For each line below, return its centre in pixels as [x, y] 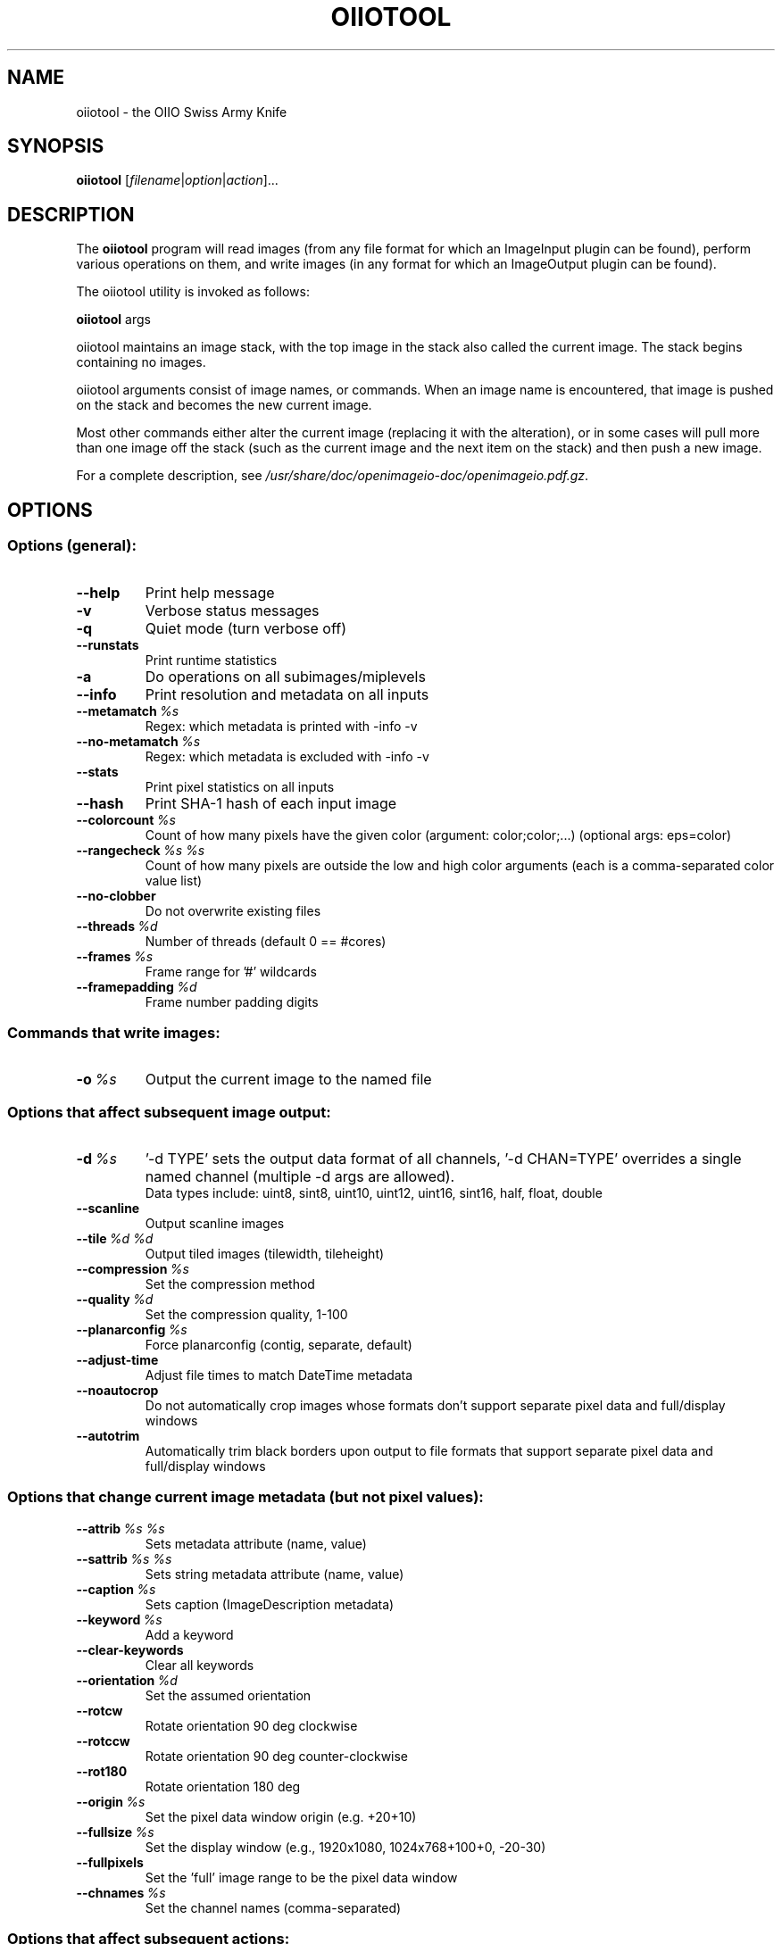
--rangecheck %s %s [141, 850]
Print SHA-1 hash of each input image [271, 803]
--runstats [108, 644]
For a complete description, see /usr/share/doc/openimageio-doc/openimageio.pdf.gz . [333, 476]
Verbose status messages [232, 610]
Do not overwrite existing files [233, 910]
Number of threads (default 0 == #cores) [266, 941]
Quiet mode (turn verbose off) [245, 628]
